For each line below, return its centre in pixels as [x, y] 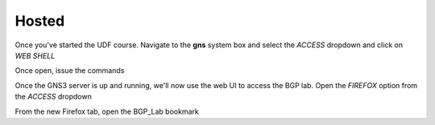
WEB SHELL [35, 55]
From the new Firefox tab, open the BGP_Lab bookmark [107, 111]
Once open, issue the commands [70, 71]
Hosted [40, 21]
